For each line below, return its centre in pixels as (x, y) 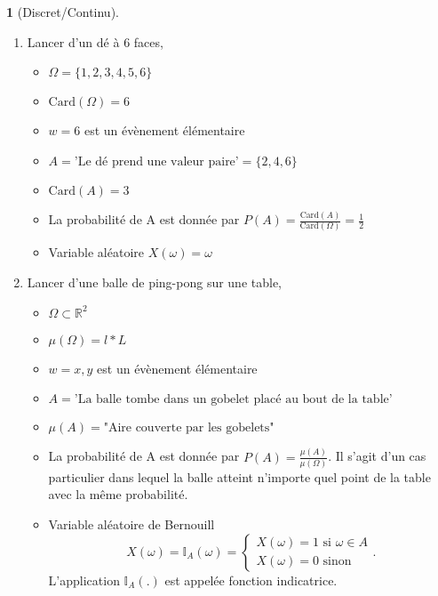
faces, (148, 41)
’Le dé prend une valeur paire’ (156, 161)
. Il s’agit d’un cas (377, 456)
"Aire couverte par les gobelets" (189, 428)
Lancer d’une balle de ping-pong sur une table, (155, 282)
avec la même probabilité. (118, 494)
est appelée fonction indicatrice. (251, 580)
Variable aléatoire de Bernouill (131, 524)
